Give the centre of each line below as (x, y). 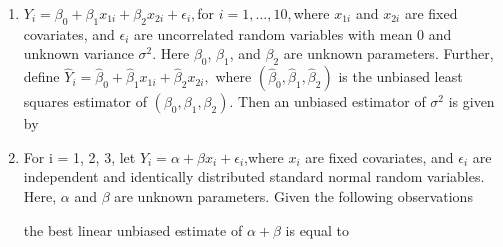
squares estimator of (85, 101)
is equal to (317, 229)
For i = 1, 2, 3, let (79, 156)
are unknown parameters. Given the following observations (293, 195)
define (41, 76)
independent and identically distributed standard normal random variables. (254, 176)
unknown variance (78, 53)
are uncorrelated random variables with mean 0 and (293, 33)
